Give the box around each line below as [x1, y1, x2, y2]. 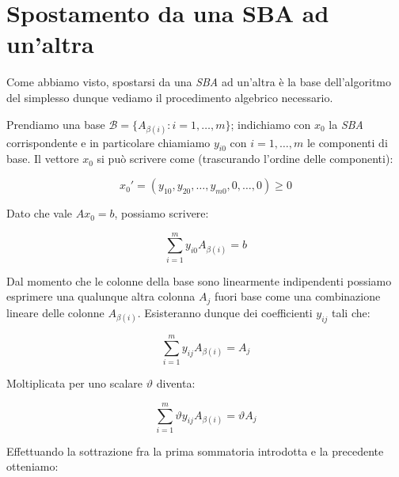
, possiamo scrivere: [114, 205, 209, 221]
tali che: [332, 304, 370, 320]
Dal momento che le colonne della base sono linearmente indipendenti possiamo [6, 272, 392, 289]
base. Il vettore [6, 150, 79, 167]
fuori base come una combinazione [214, 288, 381, 305]
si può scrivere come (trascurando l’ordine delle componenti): [97, 150, 393, 167]
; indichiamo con [230, 115, 311, 132]
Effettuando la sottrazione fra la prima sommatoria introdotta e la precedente [6, 442, 384, 459]
